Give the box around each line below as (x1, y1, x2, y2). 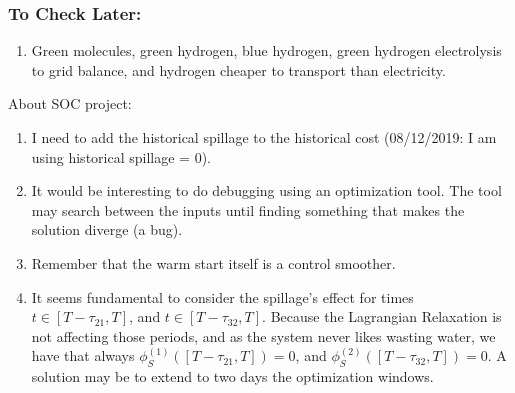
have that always (31, 345, 135, 366)
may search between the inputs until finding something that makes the (31, 199, 465, 220)
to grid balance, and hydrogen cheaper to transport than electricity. (31, 59, 446, 80)
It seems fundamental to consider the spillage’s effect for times (31, 286, 414, 307)
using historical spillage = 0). (31, 146, 211, 167)
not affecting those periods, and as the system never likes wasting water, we (31, 325, 496, 346)
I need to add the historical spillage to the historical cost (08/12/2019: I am (31, 127, 497, 147)
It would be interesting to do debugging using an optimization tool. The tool (31, 180, 502, 201)
